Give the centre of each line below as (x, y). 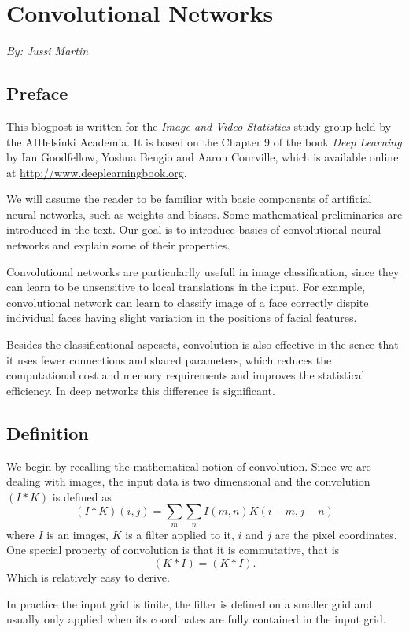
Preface (37, 93)
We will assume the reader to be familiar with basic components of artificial (189, 199)
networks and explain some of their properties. (118, 245)
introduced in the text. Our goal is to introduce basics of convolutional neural (194, 229)
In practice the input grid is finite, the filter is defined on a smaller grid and (190, 603)
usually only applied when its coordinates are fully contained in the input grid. (196, 619)
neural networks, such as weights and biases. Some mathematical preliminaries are (204, 214)
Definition (48, 432)
